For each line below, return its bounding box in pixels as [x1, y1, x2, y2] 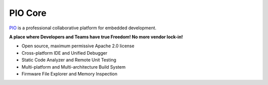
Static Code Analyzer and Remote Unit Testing [21, 57, 117, 63]
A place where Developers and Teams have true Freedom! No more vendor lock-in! [9, 34, 183, 40]
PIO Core [9, 7, 47, 18]
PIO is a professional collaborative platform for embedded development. [9, 25, 156, 31]
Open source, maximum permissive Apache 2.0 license [21, 43, 134, 49]
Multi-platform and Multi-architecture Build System [21, 64, 126, 70]
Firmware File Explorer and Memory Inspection [21, 71, 118, 77]
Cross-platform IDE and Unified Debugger [21, 50, 108, 56]
